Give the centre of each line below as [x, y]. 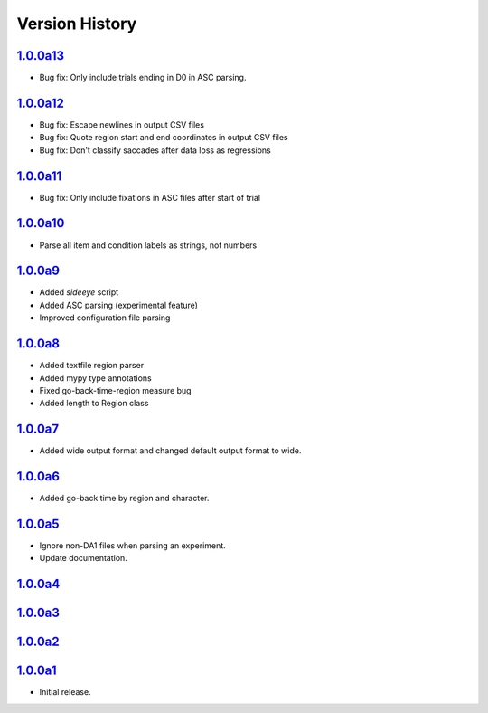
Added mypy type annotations [96, 378]
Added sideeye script [79, 292]
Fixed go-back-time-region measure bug [115, 390]
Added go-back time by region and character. [124, 499]
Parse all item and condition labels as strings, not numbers [148, 245]
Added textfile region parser [92, 366]
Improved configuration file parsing [105, 318]
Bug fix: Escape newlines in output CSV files [122, 124]
